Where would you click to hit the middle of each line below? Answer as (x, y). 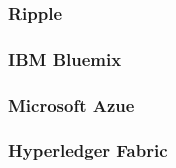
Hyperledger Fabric (88, 150)
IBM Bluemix (65, 58)
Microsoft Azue (71, 104)
